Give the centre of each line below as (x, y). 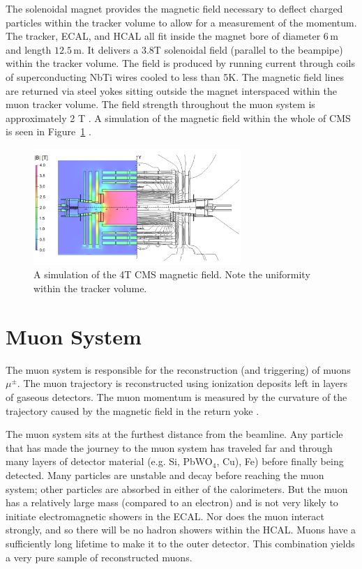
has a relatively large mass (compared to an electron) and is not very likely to (172, 502)
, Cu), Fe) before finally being (280, 461)
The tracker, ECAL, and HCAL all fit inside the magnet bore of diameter (163, 36)
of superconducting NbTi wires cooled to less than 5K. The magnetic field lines (175, 76)
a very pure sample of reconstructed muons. (99, 557)
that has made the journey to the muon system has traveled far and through (169, 447)
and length (29, 49)
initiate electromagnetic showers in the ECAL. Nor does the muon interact (165, 516)
